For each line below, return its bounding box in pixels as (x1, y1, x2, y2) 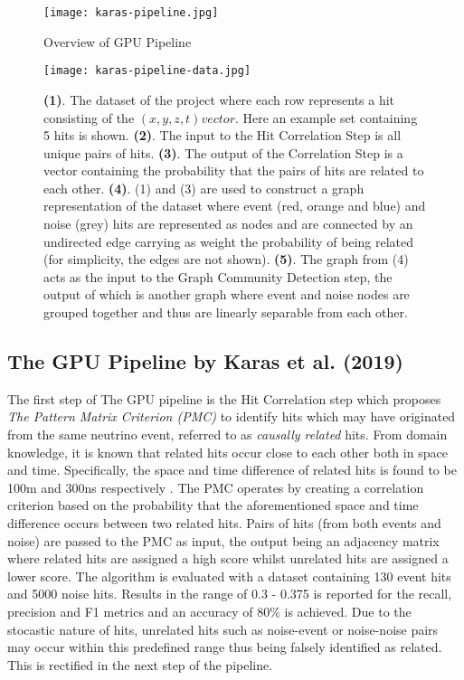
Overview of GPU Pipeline (43, 32, 192, 51)
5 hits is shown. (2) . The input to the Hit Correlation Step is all (43, 126, 402, 145)
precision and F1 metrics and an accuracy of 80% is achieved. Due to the (7, 601, 412, 620)
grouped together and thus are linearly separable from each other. (43, 303, 408, 322)
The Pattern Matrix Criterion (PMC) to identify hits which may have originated (7, 407, 456, 426)
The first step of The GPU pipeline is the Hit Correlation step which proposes (7, 389, 441, 408)
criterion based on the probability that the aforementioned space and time (7, 496, 419, 515)
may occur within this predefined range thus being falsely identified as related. (7, 637, 442, 656)
